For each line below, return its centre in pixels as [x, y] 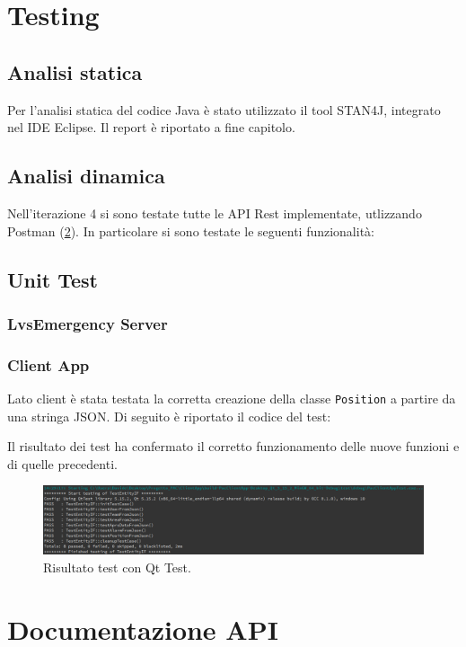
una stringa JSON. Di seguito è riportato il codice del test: [169, 416]
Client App [48, 364]
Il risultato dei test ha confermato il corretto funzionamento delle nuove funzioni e [233, 446]
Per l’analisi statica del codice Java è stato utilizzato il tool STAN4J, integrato [224, 109]
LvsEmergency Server [88, 323]
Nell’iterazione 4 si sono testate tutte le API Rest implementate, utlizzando [215, 213]
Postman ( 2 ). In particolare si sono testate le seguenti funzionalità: [191, 230]
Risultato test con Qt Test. [117, 567]
